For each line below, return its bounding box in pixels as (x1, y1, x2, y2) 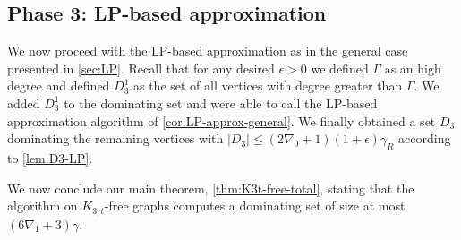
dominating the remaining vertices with (7, 129, 224, 148)
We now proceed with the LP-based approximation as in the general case (7, 41, 408, 60)
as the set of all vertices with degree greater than (132, 76, 403, 95)
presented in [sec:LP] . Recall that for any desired (7, 58, 275, 77)
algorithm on (7, 196, 78, 215)
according (398, 129, 451, 148)
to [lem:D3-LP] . (7, 148, 93, 167)
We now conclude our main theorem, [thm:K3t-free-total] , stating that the (7, 178, 414, 197)
